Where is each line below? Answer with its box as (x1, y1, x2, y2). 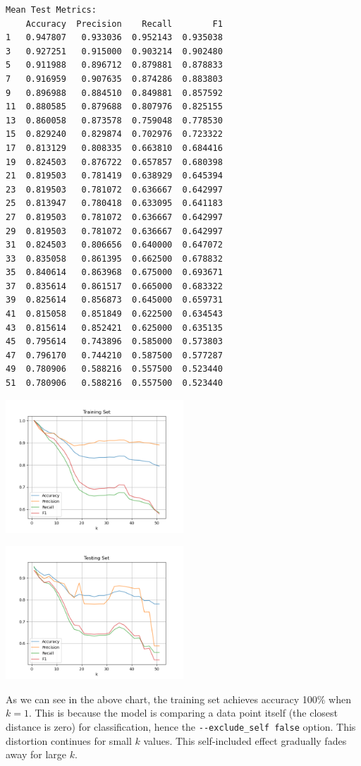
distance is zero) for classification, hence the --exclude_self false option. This (6, 719, 356, 734)
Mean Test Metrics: (6, 5, 97, 15)
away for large (6, 747, 67, 762)
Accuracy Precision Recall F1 (25, 18, 223, 29)
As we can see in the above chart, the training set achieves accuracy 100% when (6, 691, 351, 706)
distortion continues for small (6, 733, 132, 748)
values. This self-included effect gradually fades (143, 733, 347, 748)
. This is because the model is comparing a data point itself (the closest (28, 705, 338, 720)
